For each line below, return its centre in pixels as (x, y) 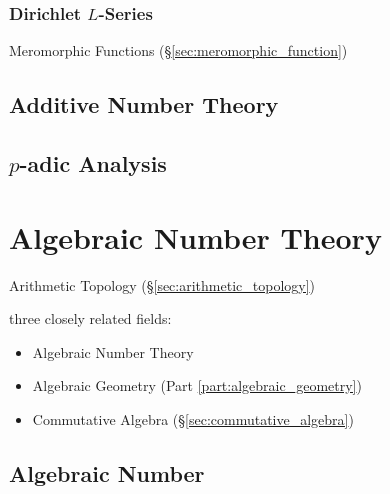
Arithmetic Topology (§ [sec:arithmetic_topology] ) (162, 284)
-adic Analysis (93, 162)
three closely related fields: (90, 318)
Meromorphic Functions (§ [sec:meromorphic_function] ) (178, 50)
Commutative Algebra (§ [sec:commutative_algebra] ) (193, 418)
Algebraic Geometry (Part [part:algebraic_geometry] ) (197, 385)
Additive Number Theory (144, 104)
